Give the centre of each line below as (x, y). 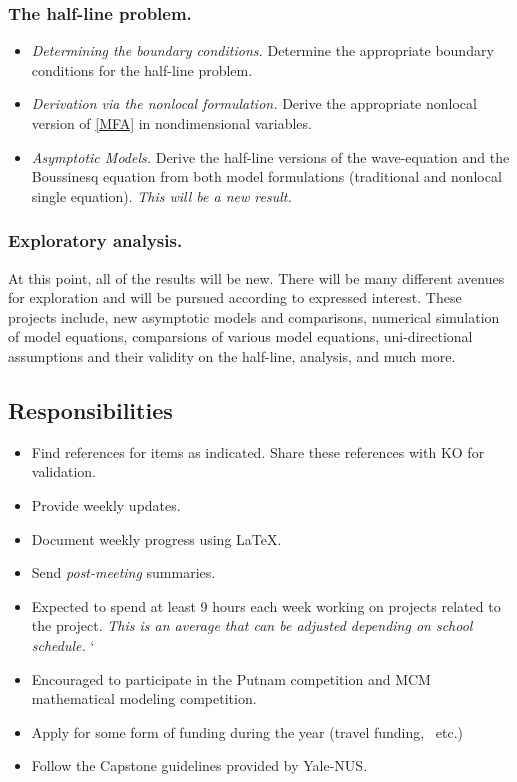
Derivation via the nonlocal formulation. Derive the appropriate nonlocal (254, 103)
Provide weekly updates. (106, 504)
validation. (63, 471)
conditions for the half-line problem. (142, 69)
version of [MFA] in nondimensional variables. (171, 123)
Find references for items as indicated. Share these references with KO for (258, 451)
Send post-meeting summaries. (123, 572)
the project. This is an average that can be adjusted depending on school (252, 625)
